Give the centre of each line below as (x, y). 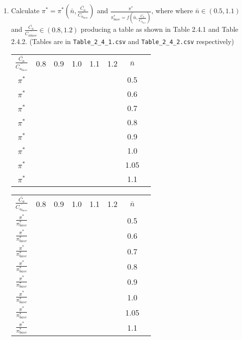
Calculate (25, 10)
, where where (172, 10)
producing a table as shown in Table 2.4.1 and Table (159, 29)
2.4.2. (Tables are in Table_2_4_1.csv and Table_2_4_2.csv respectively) (122, 41)
